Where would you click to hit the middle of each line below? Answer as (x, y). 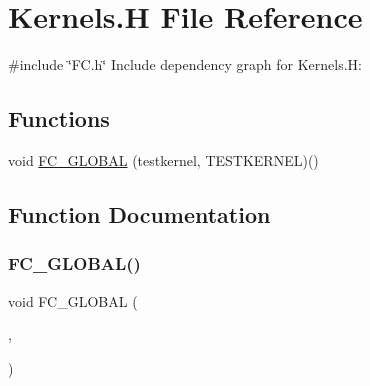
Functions (59, 118)
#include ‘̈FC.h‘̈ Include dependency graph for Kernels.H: (185, 64)
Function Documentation (139, 213)
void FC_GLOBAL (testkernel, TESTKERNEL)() (163, 159)
